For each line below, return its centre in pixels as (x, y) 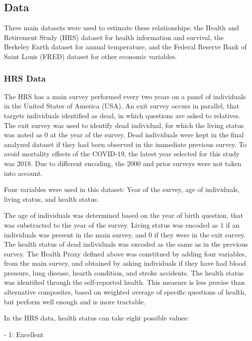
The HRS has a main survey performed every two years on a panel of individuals (125, 96)
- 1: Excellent (24, 334)
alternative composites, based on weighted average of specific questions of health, (125, 292)
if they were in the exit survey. (200, 234)
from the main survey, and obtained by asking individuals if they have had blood (125, 263)
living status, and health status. (52, 199)
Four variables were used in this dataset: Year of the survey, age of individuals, (122, 189)
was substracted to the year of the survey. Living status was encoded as (111, 224)
